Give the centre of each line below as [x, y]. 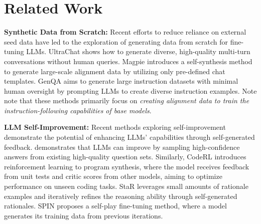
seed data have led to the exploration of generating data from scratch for [116, 41]
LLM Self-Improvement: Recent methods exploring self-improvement [115, 127]
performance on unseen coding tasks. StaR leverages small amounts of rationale [126, 186]
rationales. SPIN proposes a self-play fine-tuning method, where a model [115, 206]
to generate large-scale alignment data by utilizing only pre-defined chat [115, 71]
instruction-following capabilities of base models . [78, 110]
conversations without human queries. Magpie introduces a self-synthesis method [128, 61]
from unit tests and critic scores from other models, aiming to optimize [113, 176]
